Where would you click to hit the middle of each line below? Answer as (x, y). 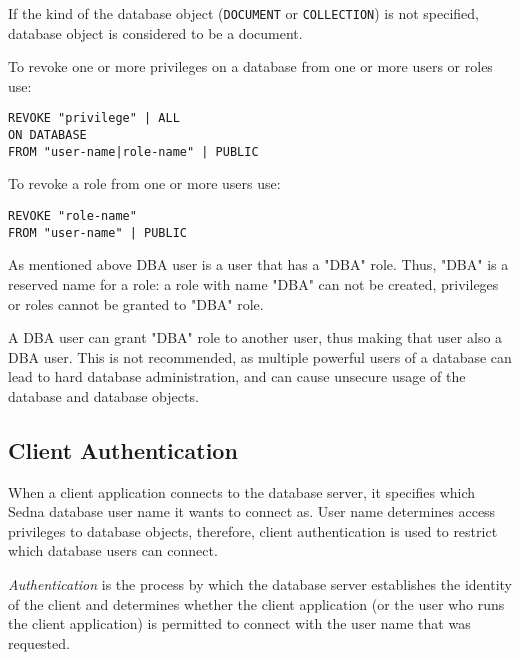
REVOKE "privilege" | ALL (94, 118)
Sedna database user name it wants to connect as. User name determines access (252, 511)
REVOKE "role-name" (72, 216)
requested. (39, 642)
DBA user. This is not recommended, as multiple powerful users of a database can (260, 356)
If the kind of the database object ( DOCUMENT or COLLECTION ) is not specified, (243, 13)
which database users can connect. (113, 550)
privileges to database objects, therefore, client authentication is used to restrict (253, 530)
